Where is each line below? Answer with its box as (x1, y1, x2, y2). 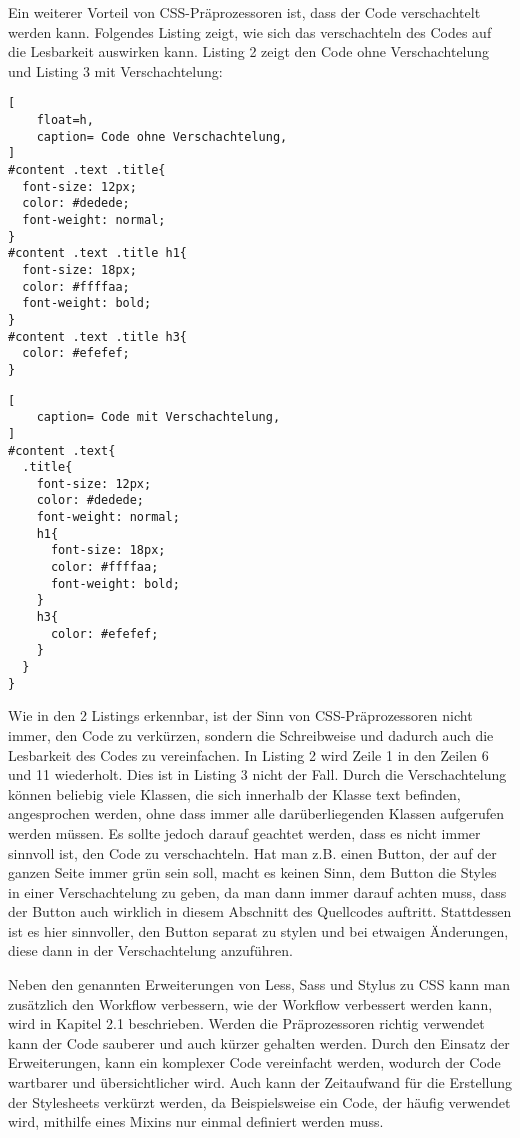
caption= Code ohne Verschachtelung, (36, 129, 288, 144)
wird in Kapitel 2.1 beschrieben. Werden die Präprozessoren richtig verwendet (8, 1013, 485, 1034)
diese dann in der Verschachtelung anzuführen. (8, 940, 293, 961)
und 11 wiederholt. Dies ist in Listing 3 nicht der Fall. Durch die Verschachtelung (8, 764, 507, 785)
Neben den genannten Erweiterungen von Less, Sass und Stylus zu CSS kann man (8, 974, 511, 995)
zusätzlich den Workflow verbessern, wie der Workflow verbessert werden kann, (8, 993, 493, 1014)
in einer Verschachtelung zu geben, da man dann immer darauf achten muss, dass (8, 881, 507, 902)
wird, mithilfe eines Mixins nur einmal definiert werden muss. (8, 1111, 384, 1132)
